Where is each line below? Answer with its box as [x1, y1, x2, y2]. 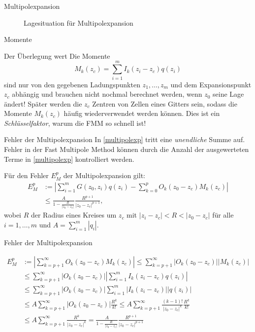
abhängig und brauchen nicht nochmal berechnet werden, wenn [12, 89, 202, 99]
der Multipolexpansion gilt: [63, 170, 145, 181]
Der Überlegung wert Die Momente [4, 50, 110, 61]
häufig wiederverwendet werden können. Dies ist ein [64, 108, 220, 118]
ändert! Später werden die [4, 98, 82, 109]
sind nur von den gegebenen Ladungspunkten [4, 79, 140, 89]
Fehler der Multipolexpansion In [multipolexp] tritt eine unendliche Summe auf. [4, 134, 245, 145]
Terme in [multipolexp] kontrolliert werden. [4, 153, 134, 164]
